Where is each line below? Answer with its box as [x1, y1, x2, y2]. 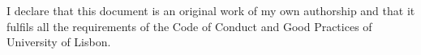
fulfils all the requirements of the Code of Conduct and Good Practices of [6, 18, 372, 34]
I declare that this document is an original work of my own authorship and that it [6, 2, 415, 19]
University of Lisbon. [6, 33, 111, 50]
